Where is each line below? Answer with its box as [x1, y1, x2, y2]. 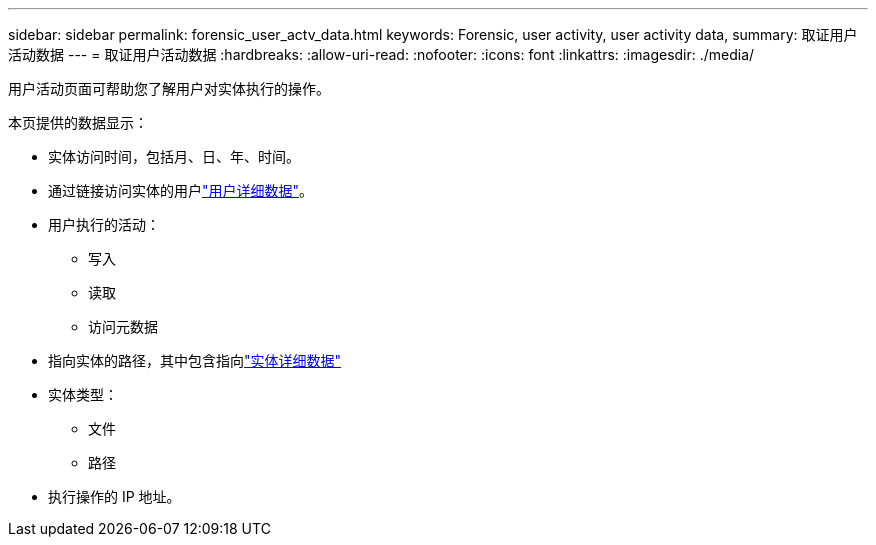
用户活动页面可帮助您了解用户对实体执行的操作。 [8, 80, 330, 97]
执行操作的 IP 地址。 [48, 488, 181, 505]
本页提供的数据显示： [8, 114, 148, 131]
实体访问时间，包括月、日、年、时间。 [48, 148, 300, 165]
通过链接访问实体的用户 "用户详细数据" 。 [48, 182, 314, 199]
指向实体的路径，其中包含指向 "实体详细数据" [48, 352, 342, 369]
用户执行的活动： [48, 216, 160, 233]
